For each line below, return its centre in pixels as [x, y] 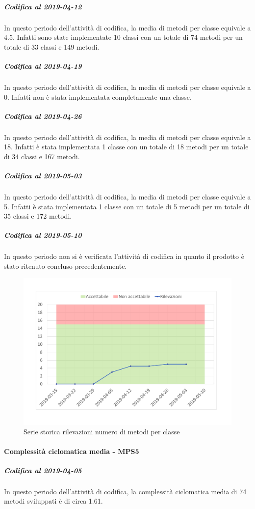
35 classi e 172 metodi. [38, 216]
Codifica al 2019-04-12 [43, 6]
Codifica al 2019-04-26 [43, 116]
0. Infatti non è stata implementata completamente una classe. [98, 97]
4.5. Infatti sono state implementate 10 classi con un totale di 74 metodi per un [123, 37]
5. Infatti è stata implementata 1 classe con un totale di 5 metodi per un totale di [127, 206]
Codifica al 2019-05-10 [43, 235]
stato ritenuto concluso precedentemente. [65, 266]
